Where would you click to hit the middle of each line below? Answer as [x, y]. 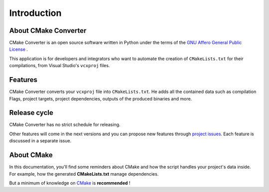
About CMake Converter [48, 31]
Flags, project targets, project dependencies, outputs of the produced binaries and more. [101, 98]
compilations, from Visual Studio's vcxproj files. [60, 66]
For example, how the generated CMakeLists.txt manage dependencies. [84, 174]
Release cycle [31, 113]
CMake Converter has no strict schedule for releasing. [65, 125]
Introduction [35, 13]
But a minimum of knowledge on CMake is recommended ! [70, 183]
